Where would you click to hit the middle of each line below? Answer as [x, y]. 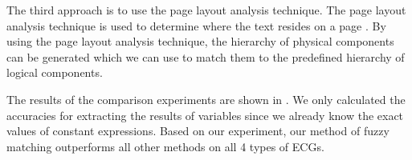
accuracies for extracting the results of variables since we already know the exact [205, 115]
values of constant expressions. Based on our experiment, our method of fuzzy [198, 131]
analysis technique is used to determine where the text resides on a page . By [196, 25]
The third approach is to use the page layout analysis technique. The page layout [206, 10]
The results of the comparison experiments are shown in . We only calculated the [206, 99]
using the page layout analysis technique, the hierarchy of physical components [200, 41]
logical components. [55, 72]
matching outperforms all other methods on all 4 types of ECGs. [165, 146]
